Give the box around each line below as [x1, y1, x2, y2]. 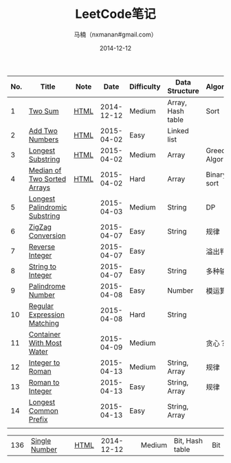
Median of [28, 166, 62, 175]
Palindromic [28, 202, 67, 212]
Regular [28, 301, 54, 310]
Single [30, 436, 52, 445]
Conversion [28, 231, 67, 240]
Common [28, 406, 58, 416]
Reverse [28, 242, 56, 251]
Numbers [28, 135, 59, 144]
